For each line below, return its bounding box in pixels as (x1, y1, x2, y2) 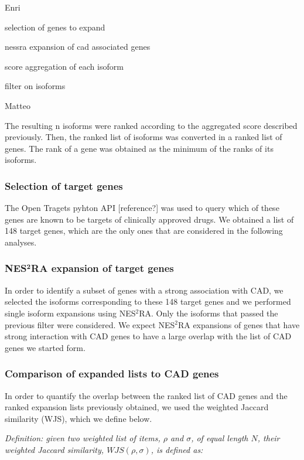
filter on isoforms (5, 80, 66, 92)
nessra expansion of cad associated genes (5, 40, 151, 53)
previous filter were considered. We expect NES (5, 318, 175, 330)
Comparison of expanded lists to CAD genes (5, 366, 219, 381)
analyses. (5, 236, 37, 248)
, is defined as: (151, 443, 203, 455)
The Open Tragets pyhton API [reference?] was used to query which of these (5, 202, 279, 214)
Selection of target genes (5, 178, 123, 193)
